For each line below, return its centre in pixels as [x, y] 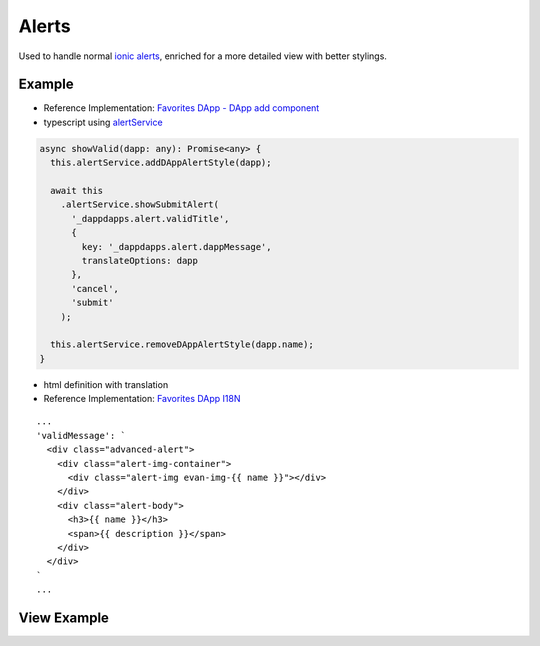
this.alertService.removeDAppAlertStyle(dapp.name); [182, 344]
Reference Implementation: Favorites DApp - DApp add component [181, 108]
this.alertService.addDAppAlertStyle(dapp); [161, 163]
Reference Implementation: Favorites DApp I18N [142, 399]
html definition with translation [106, 384]
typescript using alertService [103, 122]
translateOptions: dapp [140, 260]
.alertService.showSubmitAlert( [140, 204]
